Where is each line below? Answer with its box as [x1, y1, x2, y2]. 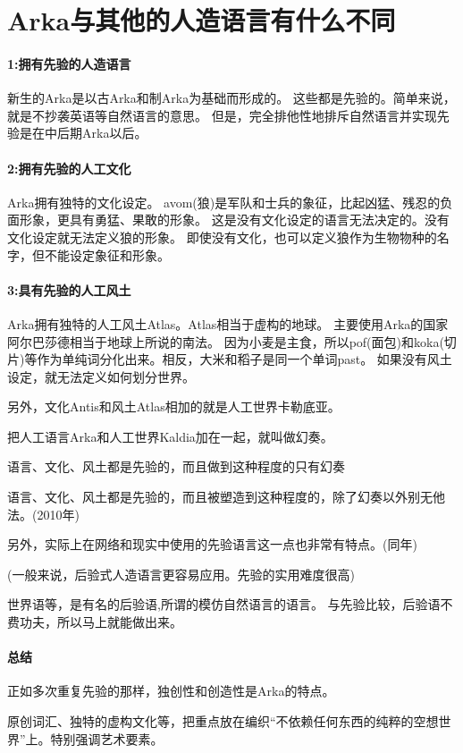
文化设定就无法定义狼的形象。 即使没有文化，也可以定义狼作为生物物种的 [7, 227, 437, 246]
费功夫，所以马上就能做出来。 [7, 613, 182, 631]
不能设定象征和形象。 [44, 245, 170, 264]
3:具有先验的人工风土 [7, 280, 131, 299]
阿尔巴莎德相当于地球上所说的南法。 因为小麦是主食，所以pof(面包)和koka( [7, 332, 444, 351]
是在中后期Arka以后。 [19, 123, 147, 142]
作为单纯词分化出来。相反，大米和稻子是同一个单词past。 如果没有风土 [37, 350, 452, 368]
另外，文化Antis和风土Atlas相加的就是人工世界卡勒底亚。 [7, 397, 341, 416]
